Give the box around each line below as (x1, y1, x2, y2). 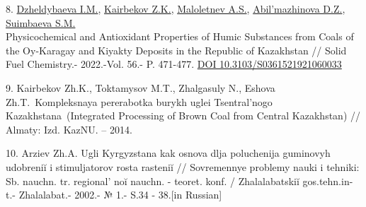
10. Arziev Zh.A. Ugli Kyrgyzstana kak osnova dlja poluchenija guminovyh (6, 146, 331, 160)
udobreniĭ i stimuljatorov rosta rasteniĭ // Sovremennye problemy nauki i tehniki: (6, 159, 360, 174)
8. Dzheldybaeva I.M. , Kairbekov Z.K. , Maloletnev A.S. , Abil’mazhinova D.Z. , (6, 1, 345, 16)
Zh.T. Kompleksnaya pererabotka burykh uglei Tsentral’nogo (6, 94, 273, 109)
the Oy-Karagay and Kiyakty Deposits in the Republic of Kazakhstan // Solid (6, 42, 347, 57)
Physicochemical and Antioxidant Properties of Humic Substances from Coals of (6, 29, 354, 44)
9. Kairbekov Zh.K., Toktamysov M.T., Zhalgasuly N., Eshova (6, 80, 275, 95)
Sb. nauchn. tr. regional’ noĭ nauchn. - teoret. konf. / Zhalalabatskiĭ (6, 173, 299, 188)
